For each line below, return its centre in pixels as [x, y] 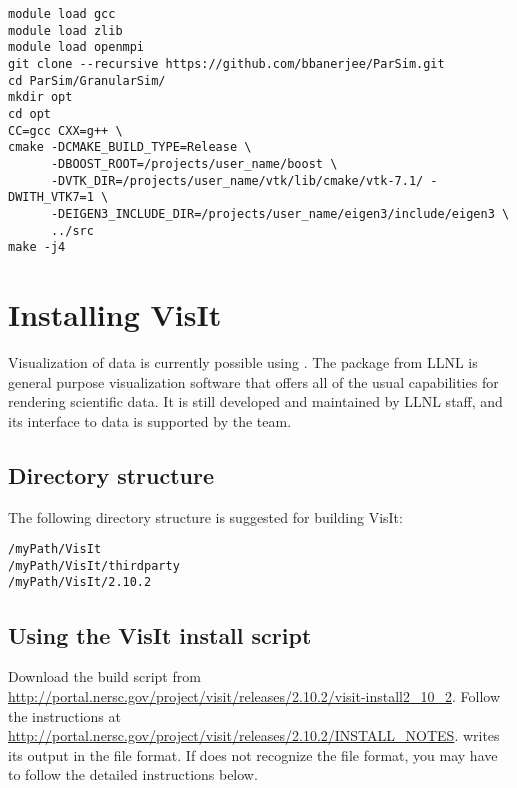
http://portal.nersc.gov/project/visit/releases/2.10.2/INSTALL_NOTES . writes [254, 735]
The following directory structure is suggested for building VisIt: [205, 516]
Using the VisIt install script [160, 634]
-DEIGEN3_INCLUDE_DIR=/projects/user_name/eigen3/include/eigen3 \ [280, 213]
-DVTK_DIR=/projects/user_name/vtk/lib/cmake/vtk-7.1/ [237, 180]
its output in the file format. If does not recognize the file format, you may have [253, 754]
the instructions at [64, 715]
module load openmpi [76, 47]
